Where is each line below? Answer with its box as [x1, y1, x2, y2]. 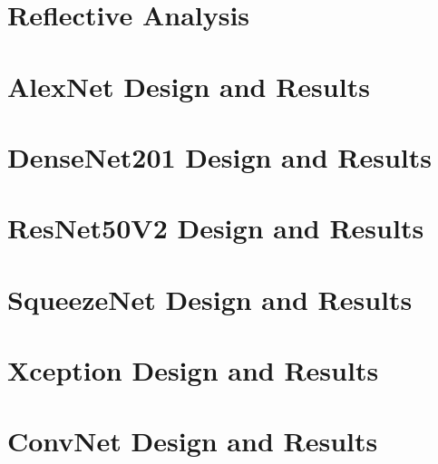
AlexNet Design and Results [7, 67, 370, 104]
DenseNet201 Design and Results [7, 138, 432, 175]
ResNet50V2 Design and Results [7, 209, 424, 246]
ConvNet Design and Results [7, 422, 378, 459]
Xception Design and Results [7, 352, 379, 389]
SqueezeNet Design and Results [7, 280, 413, 317]
